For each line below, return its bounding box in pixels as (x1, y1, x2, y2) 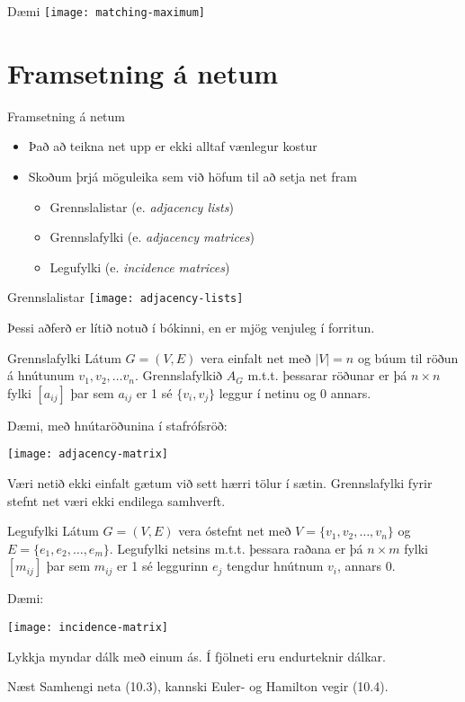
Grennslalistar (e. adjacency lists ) (49, 197, 234, 216)
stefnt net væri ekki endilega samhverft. (7, 491, 226, 510)
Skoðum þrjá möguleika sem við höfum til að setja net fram (28, 166, 357, 185)
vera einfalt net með (201, 348, 311, 367)
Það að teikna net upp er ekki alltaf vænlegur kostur (28, 137, 317, 156)
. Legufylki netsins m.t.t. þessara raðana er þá (109, 538, 363, 557)
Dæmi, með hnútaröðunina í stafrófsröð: (7, 415, 228, 434)
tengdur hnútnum (226, 556, 324, 575)
